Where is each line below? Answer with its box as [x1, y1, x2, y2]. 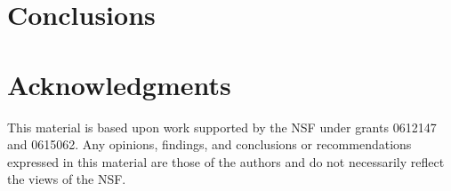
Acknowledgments [7, 66, 231, 102]
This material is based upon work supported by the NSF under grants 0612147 [7, 117, 437, 136]
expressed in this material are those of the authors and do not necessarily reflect [7, 152, 445, 171]
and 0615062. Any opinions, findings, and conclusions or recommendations [7, 135, 412, 154]
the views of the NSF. [7, 170, 126, 188]
